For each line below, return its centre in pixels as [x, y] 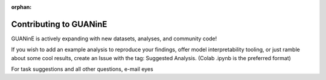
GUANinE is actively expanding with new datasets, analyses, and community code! [114, 38]
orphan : [21, 7]
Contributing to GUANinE [59, 24]
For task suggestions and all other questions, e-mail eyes [82, 69]
